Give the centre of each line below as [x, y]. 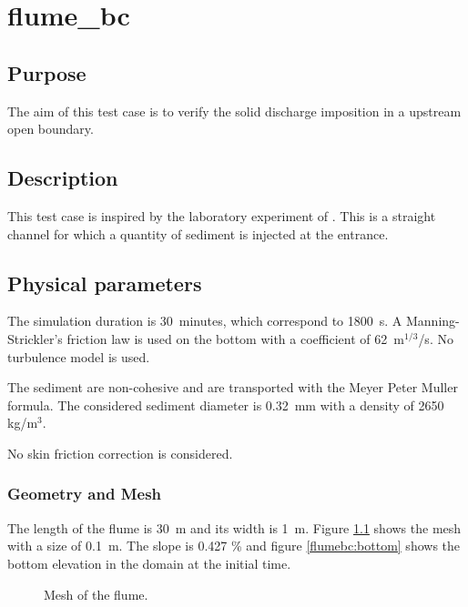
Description [63, 178]
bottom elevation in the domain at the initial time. [149, 563]
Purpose [47, 72]
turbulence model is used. [79, 356]
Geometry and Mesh [85, 494]
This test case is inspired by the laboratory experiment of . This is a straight [222, 215]
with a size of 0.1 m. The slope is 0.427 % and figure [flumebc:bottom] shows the [234, 546]
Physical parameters [105, 283]
